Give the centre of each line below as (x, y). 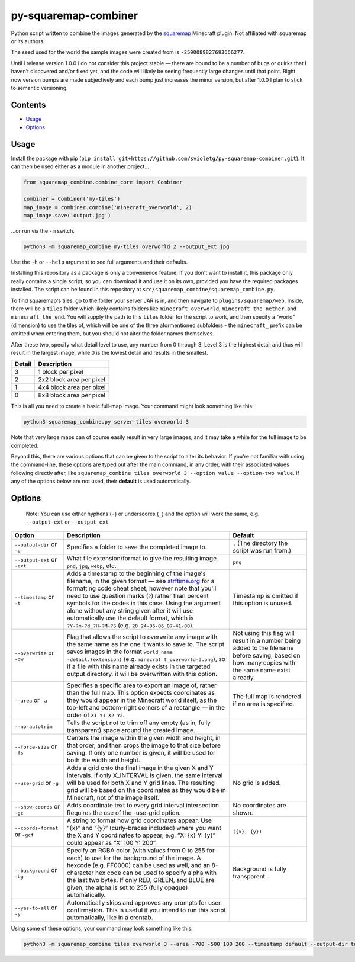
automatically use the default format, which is (130, 618)
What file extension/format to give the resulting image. (143, 559)
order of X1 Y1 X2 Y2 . (96, 715)
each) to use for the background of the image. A (134, 858)
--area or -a (31, 700)
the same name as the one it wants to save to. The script (146, 644)
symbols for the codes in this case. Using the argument (144, 603)
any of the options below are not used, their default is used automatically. (101, 481)
